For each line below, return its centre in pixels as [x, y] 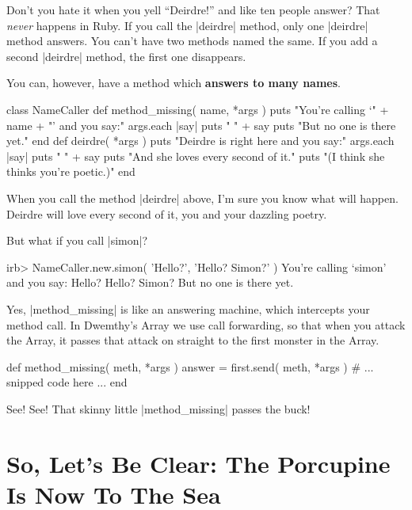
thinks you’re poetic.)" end [71, 171]
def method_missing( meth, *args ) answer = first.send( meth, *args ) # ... [190, 366]
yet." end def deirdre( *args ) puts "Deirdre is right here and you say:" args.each [200, 141]
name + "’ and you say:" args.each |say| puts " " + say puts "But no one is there [201, 125]
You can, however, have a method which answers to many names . [174, 83]
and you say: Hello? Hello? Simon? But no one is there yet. [150, 282]
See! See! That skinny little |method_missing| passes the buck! [158, 408]
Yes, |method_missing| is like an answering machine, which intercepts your [188, 308]
